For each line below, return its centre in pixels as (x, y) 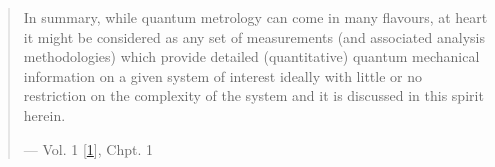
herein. (44, 114)
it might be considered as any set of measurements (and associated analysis (254, 36)
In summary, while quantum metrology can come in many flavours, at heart (255, 17)
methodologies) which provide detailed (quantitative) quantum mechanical (251, 56)
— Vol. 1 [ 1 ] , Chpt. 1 (88, 148)
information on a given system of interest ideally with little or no (222, 75)
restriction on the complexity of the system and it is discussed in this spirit (253, 95)
